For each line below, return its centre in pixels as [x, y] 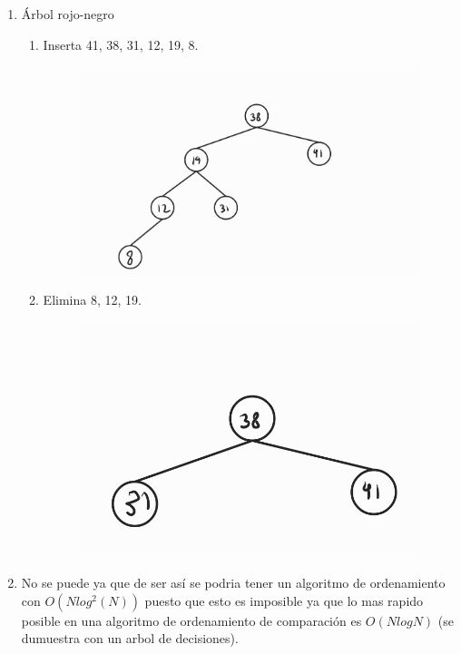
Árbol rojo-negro [68, 14]
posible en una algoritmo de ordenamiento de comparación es [191, 620]
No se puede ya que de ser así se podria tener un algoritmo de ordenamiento [233, 583]
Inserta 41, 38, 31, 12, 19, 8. [121, 44]
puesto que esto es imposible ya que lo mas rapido [284, 600]
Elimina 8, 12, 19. [92, 300]
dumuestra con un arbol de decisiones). [130, 638]
